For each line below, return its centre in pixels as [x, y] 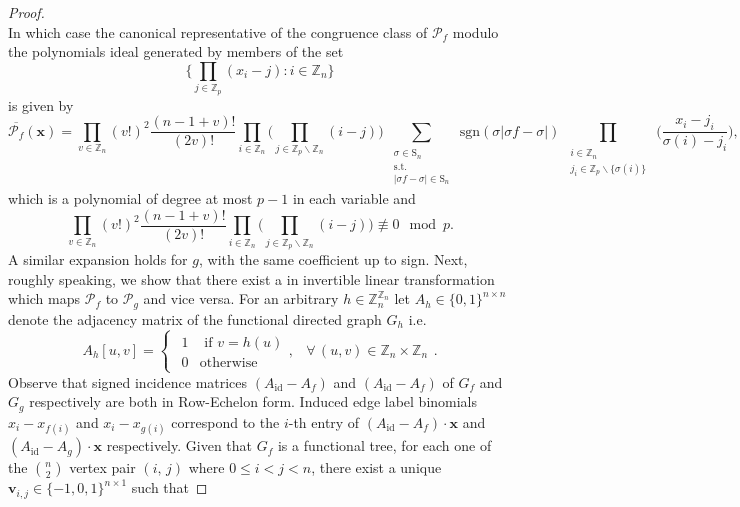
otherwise [228, 362]
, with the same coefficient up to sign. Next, [333, 258]
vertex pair [102, 467]
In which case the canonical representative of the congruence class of [218, 31]
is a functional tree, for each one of [384, 445]
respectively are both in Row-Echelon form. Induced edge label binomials [253, 401]
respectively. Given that [179, 445]
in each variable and [354, 198]
